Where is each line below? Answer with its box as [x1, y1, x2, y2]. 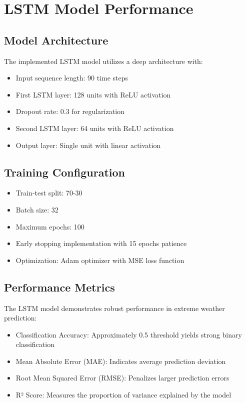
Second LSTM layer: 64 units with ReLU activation [15, 122, 174, 133]
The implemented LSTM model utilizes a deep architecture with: [4, 55, 203, 66]
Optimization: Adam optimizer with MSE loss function [15, 254, 184, 265]
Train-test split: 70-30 [15, 187, 82, 198]
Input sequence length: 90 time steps [15, 72, 128, 83]
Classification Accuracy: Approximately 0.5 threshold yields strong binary [15, 329, 242, 339]
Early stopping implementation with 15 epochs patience [15, 238, 187, 248]
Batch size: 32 [15, 204, 58, 214]
